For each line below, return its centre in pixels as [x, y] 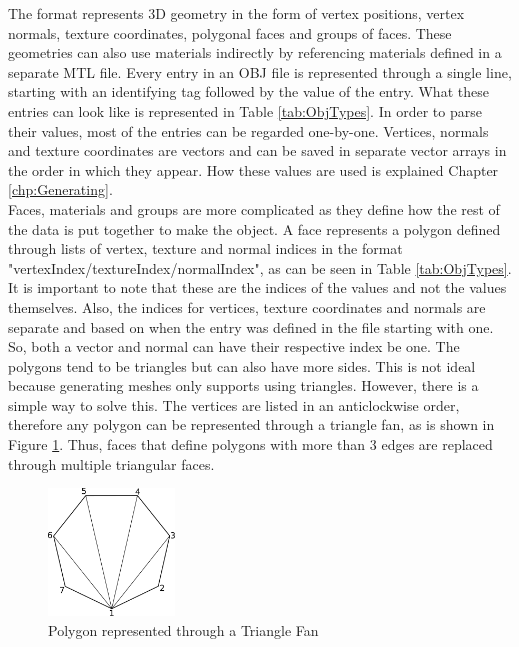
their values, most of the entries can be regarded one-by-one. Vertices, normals [248, 130]
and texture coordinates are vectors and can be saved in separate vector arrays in [257, 150]
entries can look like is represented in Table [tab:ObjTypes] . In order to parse [245, 110]
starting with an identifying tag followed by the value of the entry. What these [248, 91]
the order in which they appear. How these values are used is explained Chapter [253, 169]
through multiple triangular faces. [111, 463]
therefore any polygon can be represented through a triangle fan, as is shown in [251, 424]
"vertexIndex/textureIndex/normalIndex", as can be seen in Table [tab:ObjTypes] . [260, 267]
